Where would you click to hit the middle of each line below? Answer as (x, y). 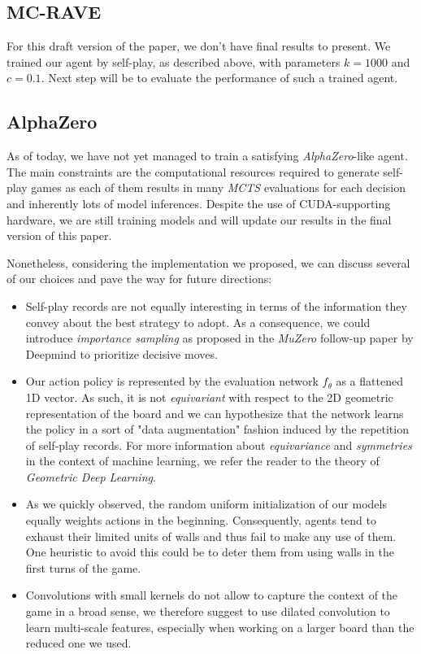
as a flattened (369, 381)
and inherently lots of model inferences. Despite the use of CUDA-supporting (199, 203)
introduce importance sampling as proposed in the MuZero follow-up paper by (219, 338)
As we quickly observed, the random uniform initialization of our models (206, 504)
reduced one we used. (78, 643)
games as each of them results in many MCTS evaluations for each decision (218, 187)
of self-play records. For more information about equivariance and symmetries (219, 445)
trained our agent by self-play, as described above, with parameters (174, 61)
